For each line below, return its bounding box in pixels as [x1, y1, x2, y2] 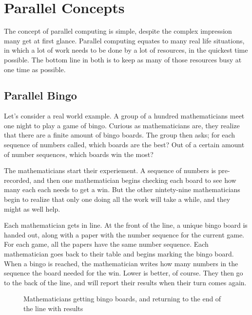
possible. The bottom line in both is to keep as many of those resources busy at [4, 54, 242, 64]
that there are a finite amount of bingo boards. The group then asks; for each [4, 130, 235, 140]
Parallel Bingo [4, 88, 77, 103]
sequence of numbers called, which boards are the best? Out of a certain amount [4, 139, 245, 150]
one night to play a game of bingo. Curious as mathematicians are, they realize [4, 120, 240, 130]
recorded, [4, 175, 32, 185]
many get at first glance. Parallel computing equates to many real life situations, [4, 35, 245, 45]
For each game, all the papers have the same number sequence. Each [4, 239, 209, 249]
